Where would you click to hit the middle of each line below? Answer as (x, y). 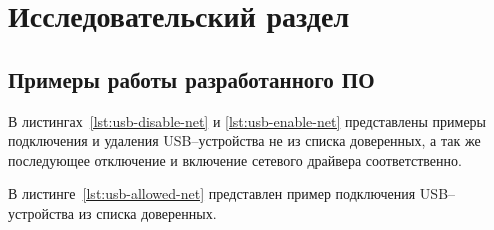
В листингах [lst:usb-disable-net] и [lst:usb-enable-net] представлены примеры (247, 120)
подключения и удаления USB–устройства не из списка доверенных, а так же (244, 140)
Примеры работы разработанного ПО (191, 78)
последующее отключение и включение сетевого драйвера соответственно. (235, 159)
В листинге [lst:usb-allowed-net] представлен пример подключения (212, 193)
